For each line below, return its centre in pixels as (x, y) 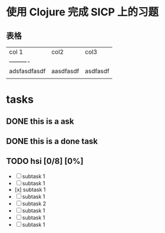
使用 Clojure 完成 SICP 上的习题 (82, 12)
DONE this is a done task (52, 141)
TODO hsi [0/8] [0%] (45, 161)
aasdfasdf (65, 71)
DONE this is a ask (40, 121)
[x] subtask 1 (30, 189)
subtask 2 (34, 204)
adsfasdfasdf (27, 71)
